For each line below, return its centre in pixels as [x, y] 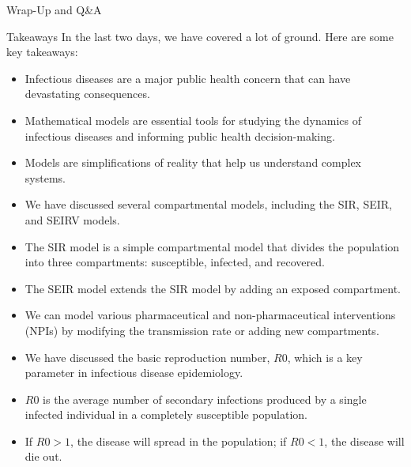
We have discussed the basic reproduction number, [147, 357]
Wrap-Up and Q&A [54, 9]
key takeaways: [42, 52]
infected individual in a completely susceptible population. [166, 414]
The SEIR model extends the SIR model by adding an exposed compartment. [213, 288]
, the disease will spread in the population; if [179, 441]
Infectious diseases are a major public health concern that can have [188, 78]
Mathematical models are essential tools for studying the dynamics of [193, 120]
